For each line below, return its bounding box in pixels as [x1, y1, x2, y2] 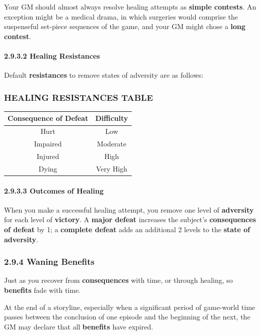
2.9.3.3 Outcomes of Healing [4, 185, 104, 196]
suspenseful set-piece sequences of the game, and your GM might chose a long [4, 21, 246, 32]
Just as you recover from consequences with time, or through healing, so [4, 275, 233, 285]
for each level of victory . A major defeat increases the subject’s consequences [4, 214, 256, 225]
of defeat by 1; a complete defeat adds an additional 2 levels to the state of [4, 224, 250, 234]
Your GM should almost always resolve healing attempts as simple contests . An [4, 2, 256, 12]
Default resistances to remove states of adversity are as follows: [4, 70, 204, 80]
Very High [96, 163, 128, 174]
